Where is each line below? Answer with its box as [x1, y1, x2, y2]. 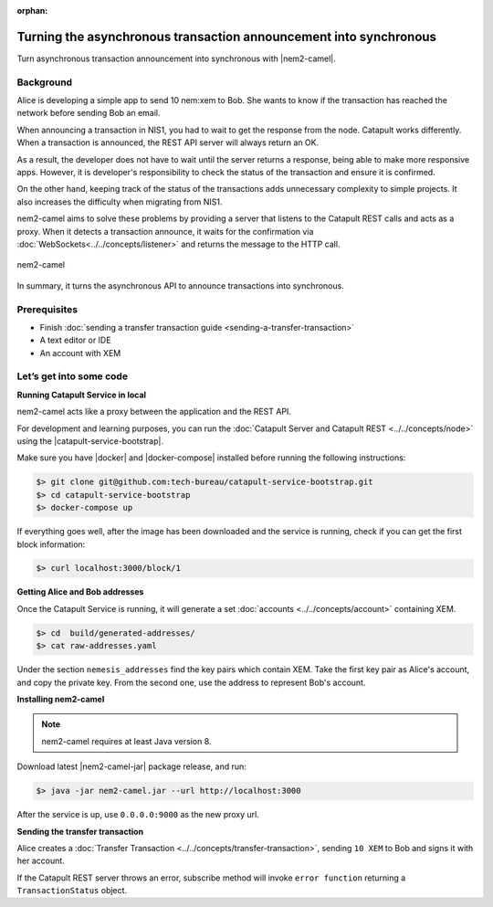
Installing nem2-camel [16, 694, 105, 704]
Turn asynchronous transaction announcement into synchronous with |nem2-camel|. [16, 53, 337, 64]
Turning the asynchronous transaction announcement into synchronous [16, 28, 437, 45]
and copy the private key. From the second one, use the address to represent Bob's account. [16, 677, 366, 688]
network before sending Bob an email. [16, 108, 161, 119]
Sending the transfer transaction [16, 826, 144, 837]
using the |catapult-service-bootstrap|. [16, 435, 164, 447]
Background [16, 76, 73, 89]
